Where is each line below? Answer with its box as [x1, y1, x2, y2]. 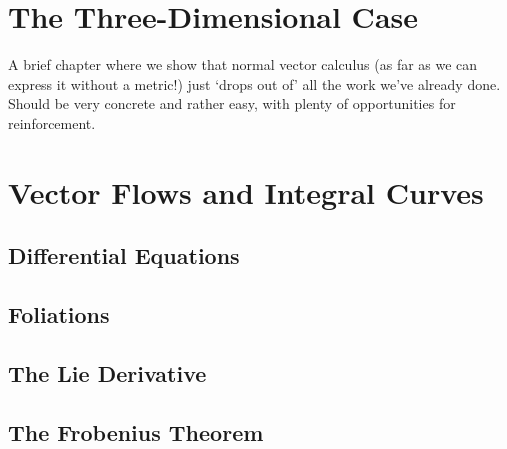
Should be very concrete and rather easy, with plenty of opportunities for [8, 93, 456, 114]
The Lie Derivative [8, 357, 207, 388]
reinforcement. [8, 112, 96, 133]
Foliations [8, 299, 110, 330]
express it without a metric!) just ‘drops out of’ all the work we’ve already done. [8, 73, 501, 94]
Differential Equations [8, 240, 240, 271]
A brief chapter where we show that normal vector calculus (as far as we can [8, 54, 478, 75]
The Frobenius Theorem [8, 416, 264, 447]
